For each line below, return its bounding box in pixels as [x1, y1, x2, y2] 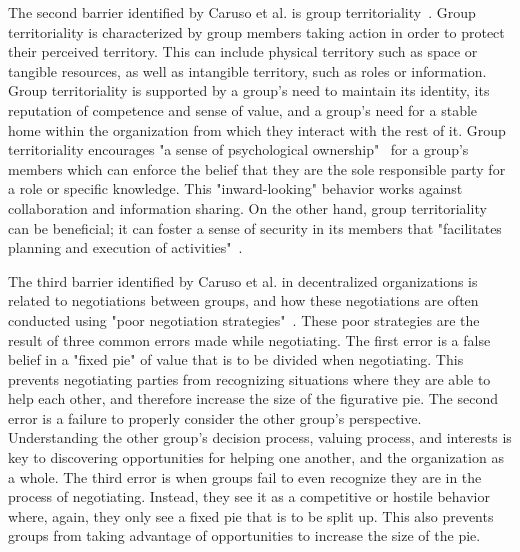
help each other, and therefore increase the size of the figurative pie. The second [8, 388, 498, 409]
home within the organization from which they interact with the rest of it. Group [8, 119, 506, 140]
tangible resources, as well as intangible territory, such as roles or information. [8, 60, 487, 81]
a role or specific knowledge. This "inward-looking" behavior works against [8, 178, 463, 199]
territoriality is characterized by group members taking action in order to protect [8, 21, 505, 42]
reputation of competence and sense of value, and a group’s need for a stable [8, 99, 478, 120]
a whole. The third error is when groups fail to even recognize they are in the [8, 466, 482, 487]
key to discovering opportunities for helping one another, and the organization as [8, 447, 504, 468]
